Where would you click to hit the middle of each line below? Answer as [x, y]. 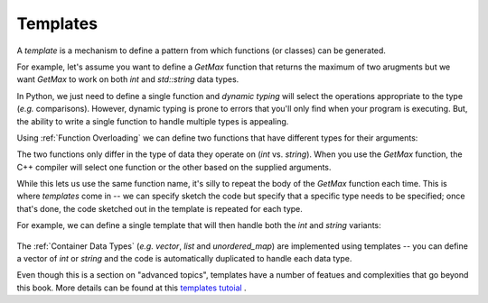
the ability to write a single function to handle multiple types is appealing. [153, 121]
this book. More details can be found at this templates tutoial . [132, 288]
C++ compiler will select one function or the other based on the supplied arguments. [174, 167]
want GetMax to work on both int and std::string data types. [128, 79]
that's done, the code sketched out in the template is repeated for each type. [160, 208]
